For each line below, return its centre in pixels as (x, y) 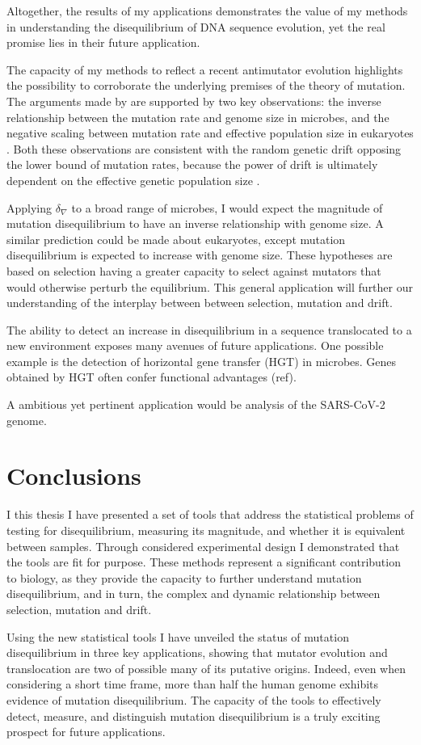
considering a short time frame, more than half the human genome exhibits (193, 684)
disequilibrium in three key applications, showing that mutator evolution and (197, 652)
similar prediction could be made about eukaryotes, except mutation (176, 239)
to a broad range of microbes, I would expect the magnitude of (227, 207)
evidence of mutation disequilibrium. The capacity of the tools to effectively (194, 699)
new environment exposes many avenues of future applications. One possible (195, 345)
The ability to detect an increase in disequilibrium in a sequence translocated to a (209, 329)
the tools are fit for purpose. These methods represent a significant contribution (204, 562)
